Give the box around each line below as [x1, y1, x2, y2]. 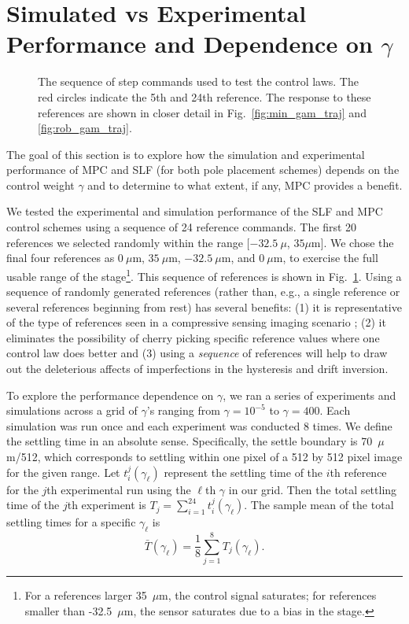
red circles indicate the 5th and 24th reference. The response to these [38, 88, 371, 105]
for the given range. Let [6, 463, 120, 480]
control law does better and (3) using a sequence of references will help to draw [6, 345, 388, 361]
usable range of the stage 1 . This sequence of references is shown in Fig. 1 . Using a [6, 265, 402, 284]
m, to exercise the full [273, 249, 378, 266]
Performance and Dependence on [6, 28, 373, 60]
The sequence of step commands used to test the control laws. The [38, 73, 359, 90]
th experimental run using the [46, 481, 191, 497]
